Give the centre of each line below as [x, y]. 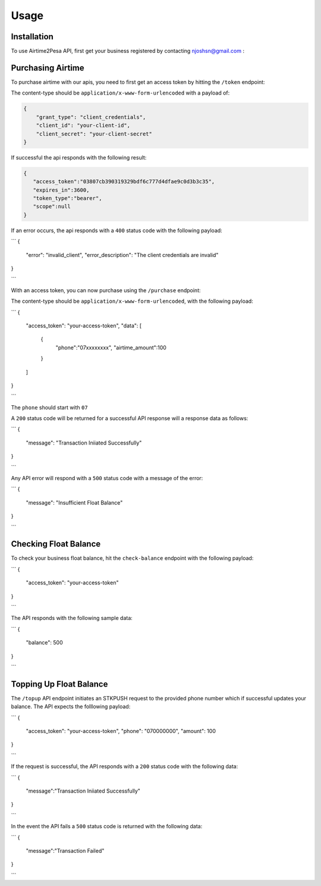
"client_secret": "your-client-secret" [94, 134]
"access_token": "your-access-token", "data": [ [84, 325]
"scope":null [52, 206]
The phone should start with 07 [50, 407]
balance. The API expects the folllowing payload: [71, 707]
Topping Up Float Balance [59, 684]
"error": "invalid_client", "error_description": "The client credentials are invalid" [122, 255]
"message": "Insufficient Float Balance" [74, 502]
